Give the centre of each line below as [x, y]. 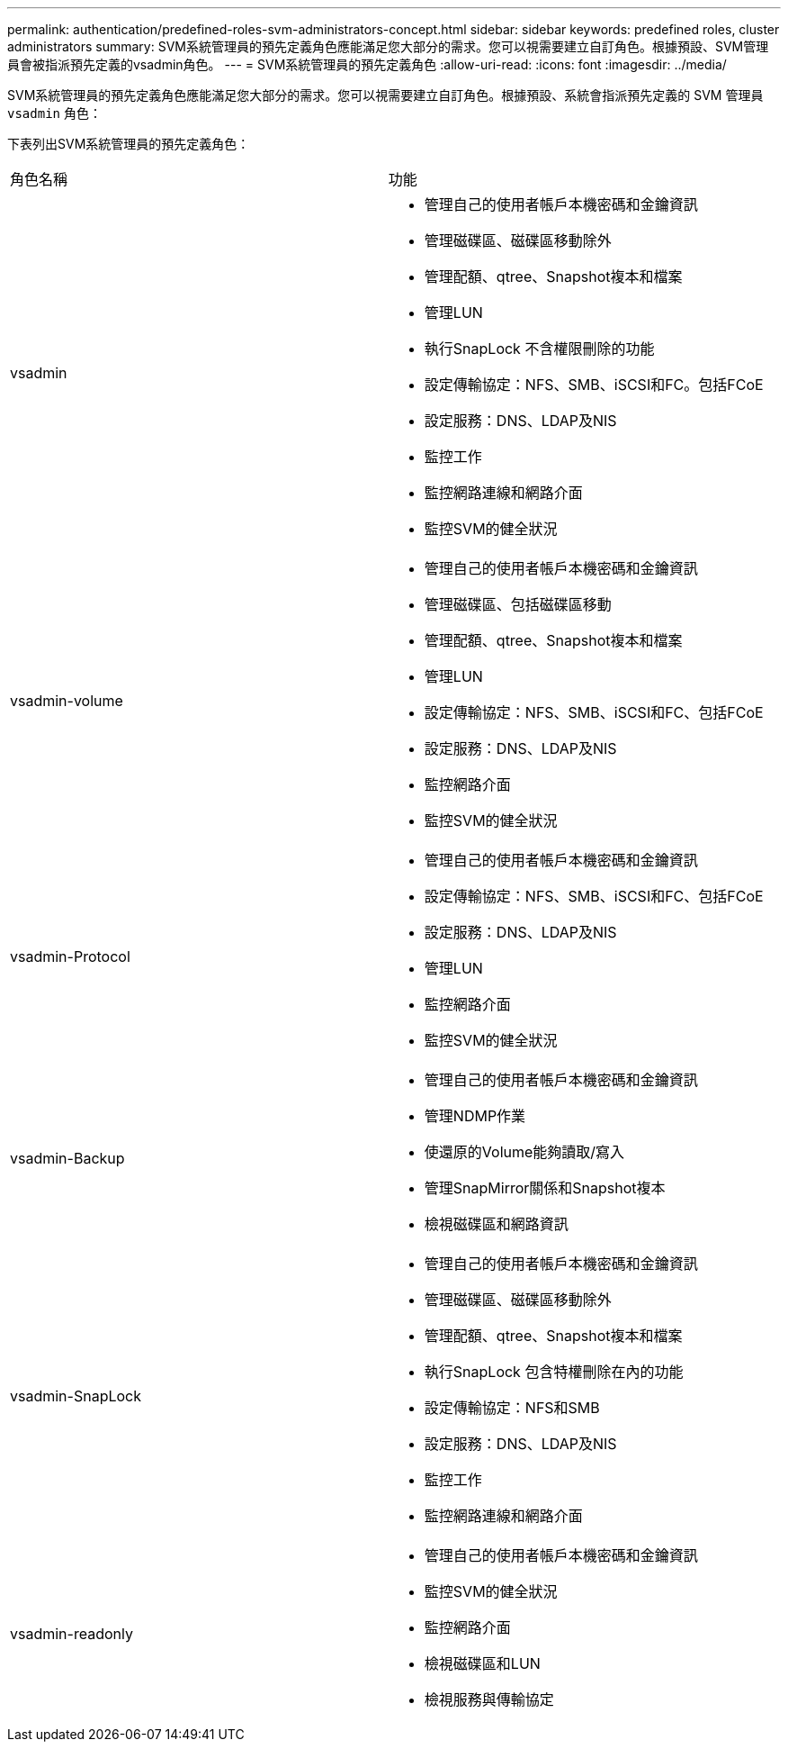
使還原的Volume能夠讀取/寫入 [524, 1152]
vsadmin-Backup [67, 1158]
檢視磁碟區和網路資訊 [496, 1224]
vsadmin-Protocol [70, 956]
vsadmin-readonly [72, 1634]
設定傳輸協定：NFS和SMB [512, 1408]
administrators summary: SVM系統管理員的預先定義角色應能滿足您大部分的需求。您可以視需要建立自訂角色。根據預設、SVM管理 [388, 46]
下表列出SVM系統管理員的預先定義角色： [129, 144]
